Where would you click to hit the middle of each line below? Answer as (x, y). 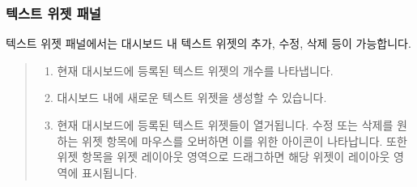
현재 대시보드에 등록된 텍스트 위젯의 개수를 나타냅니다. (195, 70)
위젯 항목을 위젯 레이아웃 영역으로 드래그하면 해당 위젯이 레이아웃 (223, 157)
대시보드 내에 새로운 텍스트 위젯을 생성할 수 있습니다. (192, 98)
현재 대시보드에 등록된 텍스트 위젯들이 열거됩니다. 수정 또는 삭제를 (225, 125)
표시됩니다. (110, 172)
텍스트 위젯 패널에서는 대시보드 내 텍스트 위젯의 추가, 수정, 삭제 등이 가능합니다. (208, 43)
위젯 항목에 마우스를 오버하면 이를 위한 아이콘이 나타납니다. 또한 (245, 140)
